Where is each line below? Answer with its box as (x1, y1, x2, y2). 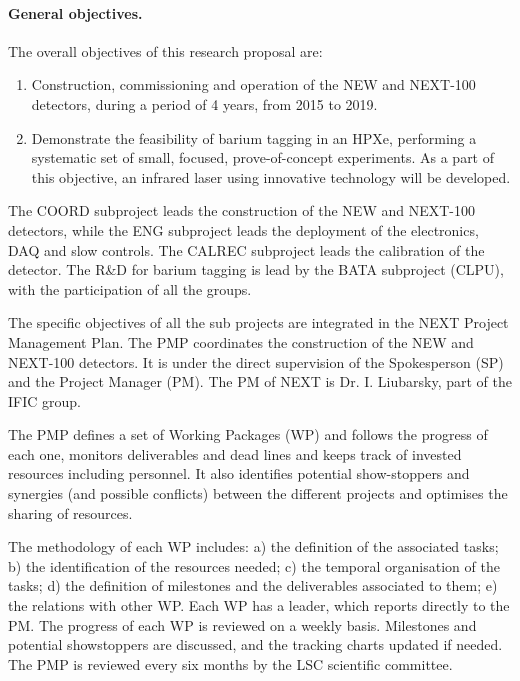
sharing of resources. (8, 502, 133, 523)
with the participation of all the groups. (8, 278, 252, 299)
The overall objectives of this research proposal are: (8, 40, 323, 61)
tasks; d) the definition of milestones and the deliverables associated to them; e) (8, 575, 498, 596)
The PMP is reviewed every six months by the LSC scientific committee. (8, 653, 453, 674)
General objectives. (8, 2, 143, 23)
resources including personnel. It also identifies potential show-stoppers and (8, 463, 470, 484)
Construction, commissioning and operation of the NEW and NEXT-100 (31, 74, 476, 95)
